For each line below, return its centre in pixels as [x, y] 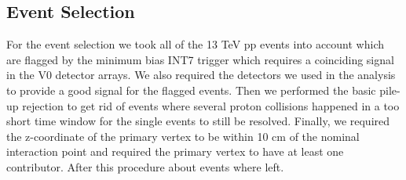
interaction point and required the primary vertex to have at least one [175, 151]
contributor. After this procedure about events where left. [145, 166]
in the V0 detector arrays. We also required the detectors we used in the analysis [201, 75]
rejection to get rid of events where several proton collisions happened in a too [211, 105]
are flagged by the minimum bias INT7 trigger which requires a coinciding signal [200, 59]
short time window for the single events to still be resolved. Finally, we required [198, 121]
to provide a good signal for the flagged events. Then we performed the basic [191, 90]
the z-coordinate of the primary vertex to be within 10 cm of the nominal [183, 136]
